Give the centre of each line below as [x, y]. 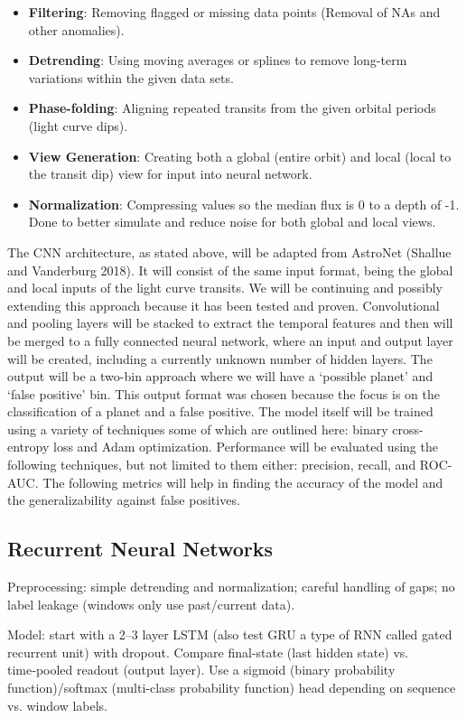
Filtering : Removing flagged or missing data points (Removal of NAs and [234, 12]
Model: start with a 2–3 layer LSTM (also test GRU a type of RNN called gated [230, 634]
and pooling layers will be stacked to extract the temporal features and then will [230, 323]
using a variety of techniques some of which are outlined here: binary [198, 429]
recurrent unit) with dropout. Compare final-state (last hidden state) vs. [208, 652]
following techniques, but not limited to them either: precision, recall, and [212, 465]
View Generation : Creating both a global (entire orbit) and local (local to [240, 156]
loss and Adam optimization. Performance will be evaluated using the [245, 447]
